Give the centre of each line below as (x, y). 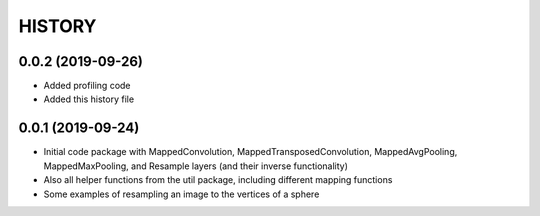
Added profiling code (87, 86)
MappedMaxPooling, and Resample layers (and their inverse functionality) (196, 166)
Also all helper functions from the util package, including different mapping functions (218, 180)
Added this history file (89, 99)
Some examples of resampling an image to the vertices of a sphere (181, 194)
